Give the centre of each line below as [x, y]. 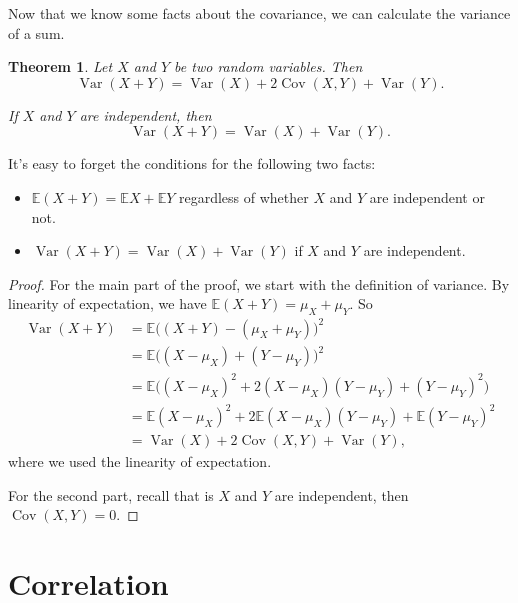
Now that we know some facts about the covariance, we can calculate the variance [259, 13]
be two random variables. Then [268, 66]
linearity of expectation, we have [107, 303]
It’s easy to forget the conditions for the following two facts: [192, 163]
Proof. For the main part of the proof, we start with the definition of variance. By [259, 283]
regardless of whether [243, 196]
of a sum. [36, 32]
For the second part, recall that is [111, 494]
